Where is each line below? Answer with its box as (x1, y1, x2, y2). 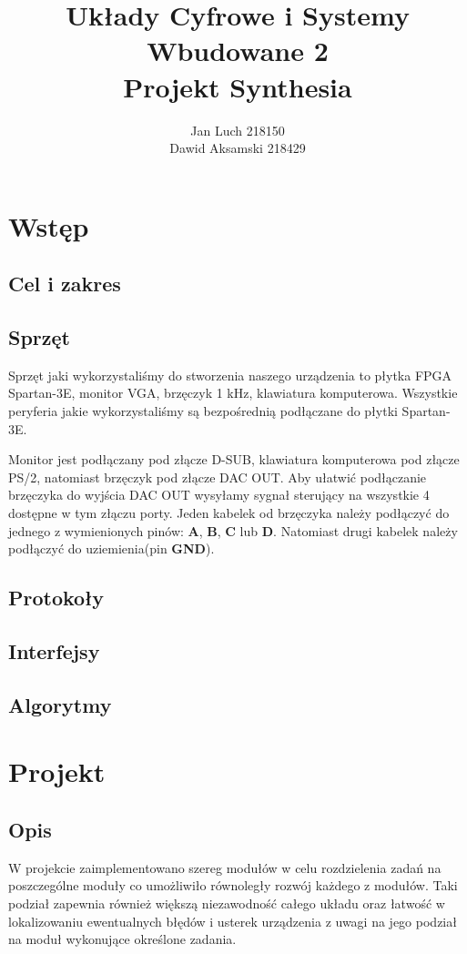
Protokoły (8, 584, 105, 612)
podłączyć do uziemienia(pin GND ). (8, 539, 215, 558)
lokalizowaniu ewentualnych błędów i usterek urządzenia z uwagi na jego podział (8, 911, 457, 930)
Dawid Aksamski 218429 (169, 138, 306, 157)
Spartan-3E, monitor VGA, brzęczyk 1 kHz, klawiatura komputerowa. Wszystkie (8, 383, 458, 402)
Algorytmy (8, 690, 112, 718)
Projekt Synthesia (123, 67, 352, 105)
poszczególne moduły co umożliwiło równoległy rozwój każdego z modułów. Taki (8, 876, 458, 895)
